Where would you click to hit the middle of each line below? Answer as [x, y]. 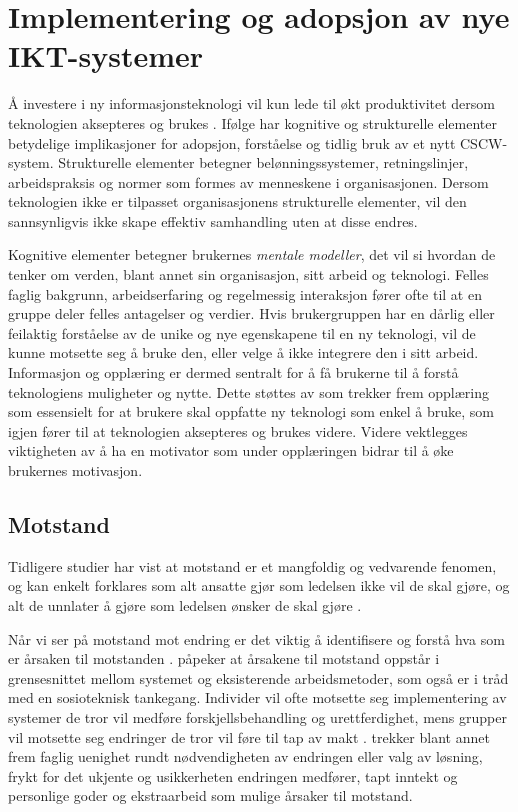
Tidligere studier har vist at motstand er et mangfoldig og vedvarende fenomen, [252, 565]
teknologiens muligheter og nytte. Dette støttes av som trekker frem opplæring [248, 391]
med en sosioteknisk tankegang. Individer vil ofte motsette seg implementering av [257, 697]
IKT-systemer [106, 55]
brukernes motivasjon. [75, 470]
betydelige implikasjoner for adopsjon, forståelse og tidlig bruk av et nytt [232, 142]
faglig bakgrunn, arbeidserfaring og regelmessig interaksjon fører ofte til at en [245, 293]
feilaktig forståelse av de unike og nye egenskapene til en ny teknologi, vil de [242, 332]
